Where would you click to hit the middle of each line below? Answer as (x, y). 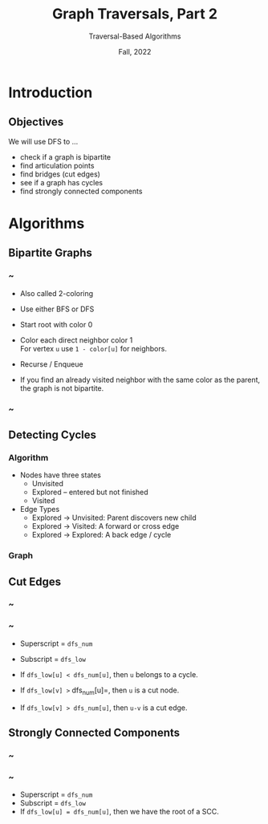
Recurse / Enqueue (51, 364)
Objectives (36, 122)
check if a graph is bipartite (65, 156)
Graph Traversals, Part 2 (135, 14)
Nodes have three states (61, 475)
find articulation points (57, 165)
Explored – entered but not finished (90, 492)
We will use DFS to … (43, 141)
